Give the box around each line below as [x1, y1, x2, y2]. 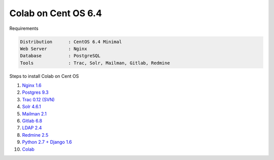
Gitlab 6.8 [22, 118, 43, 124]
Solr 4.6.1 [22, 104, 41, 110]
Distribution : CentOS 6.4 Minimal [20, 38, 122, 45]
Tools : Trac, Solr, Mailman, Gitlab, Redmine [20, 60, 170, 66]
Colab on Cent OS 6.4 [9, 8, 102, 19]
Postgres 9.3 [22, 89, 49, 96]
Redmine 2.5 [22, 132, 49, 138]
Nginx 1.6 [22, 83, 42, 89]
